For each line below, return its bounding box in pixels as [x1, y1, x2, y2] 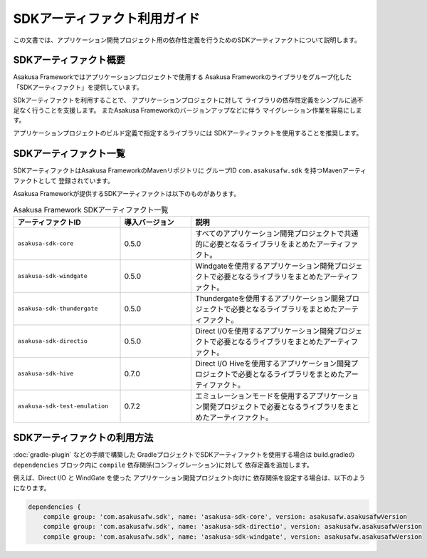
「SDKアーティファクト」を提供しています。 [13, 83, 143, 91]
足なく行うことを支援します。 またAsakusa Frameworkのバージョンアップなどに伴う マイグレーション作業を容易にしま [13, 105, 362, 114]
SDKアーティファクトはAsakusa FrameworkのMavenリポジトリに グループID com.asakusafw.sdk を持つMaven [13, 166, 343, 175]
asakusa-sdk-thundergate [17, 305, 98, 313]
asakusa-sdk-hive [17, 370, 74, 378]
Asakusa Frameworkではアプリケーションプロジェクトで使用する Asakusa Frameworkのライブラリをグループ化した [13, 73, 352, 81]
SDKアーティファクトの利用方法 [13, 432, 154, 444]
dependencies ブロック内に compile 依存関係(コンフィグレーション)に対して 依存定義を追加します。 [13, 460, 313, 469]
